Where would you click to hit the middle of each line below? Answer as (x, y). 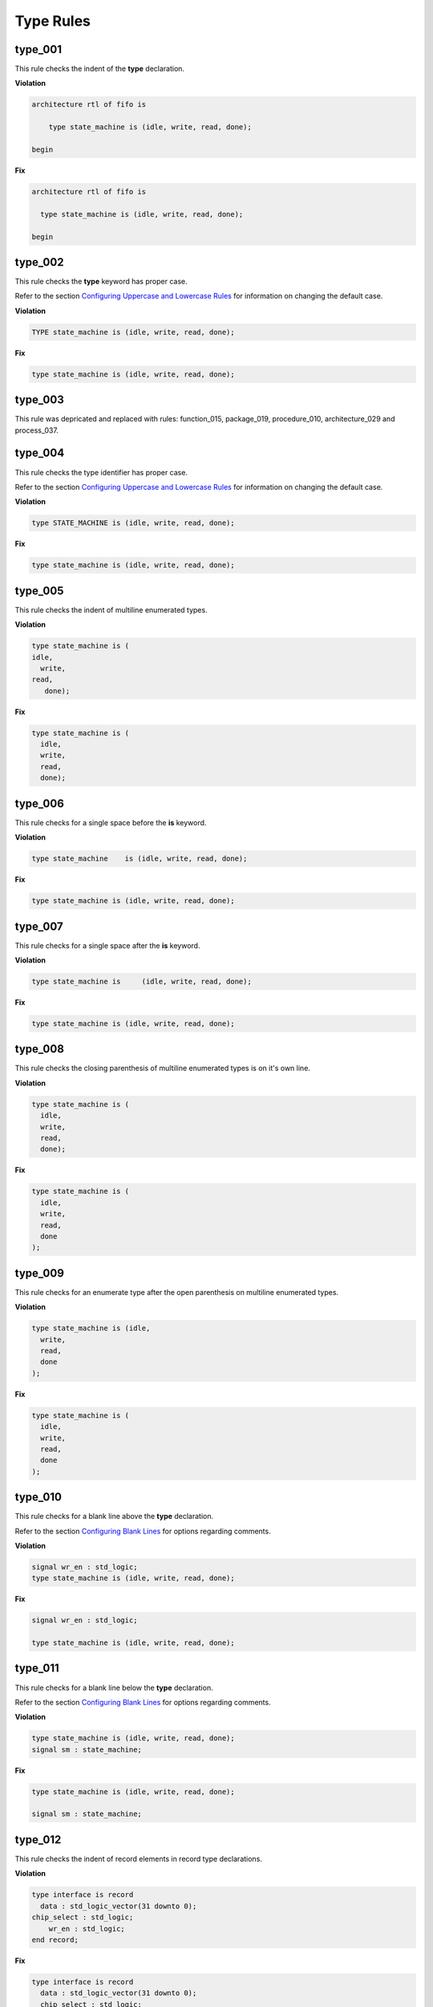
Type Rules (53, 21)
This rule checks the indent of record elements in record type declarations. (138, 1858)
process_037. (37, 430)
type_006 (39, 803)
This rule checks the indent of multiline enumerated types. (111, 609)
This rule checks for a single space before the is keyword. (111, 822)
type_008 (39, 1049)
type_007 (39, 926)
